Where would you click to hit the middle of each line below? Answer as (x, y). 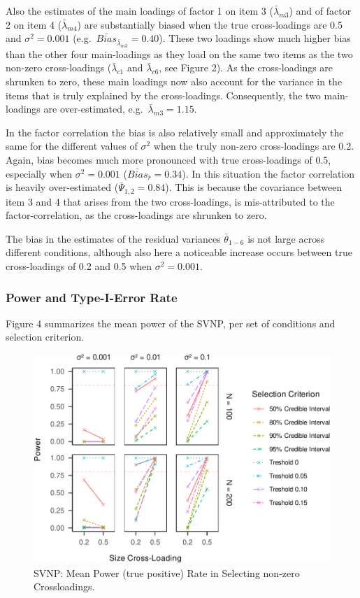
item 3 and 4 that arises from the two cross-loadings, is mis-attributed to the (170, 201)
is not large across (286, 238)
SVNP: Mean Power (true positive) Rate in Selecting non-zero (167, 572)
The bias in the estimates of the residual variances (113, 238)
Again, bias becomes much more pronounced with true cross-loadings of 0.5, (168, 160)
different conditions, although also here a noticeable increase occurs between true (179, 252)
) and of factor (320, 10)
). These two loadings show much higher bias (255, 38)
